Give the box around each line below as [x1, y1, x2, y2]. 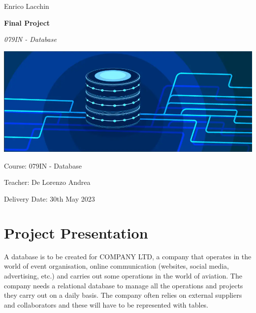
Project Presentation [4, 222, 148, 243]
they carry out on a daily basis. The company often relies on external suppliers [4, 290, 242, 300]
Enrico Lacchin [4, 1, 49, 11]
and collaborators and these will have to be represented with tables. [4, 299, 209, 310]
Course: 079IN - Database [4, 160, 82, 171]
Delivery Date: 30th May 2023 [4, 194, 95, 204]
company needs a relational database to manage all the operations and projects [4, 280, 243, 290]
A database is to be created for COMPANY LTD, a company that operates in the [4, 251, 252, 261]
